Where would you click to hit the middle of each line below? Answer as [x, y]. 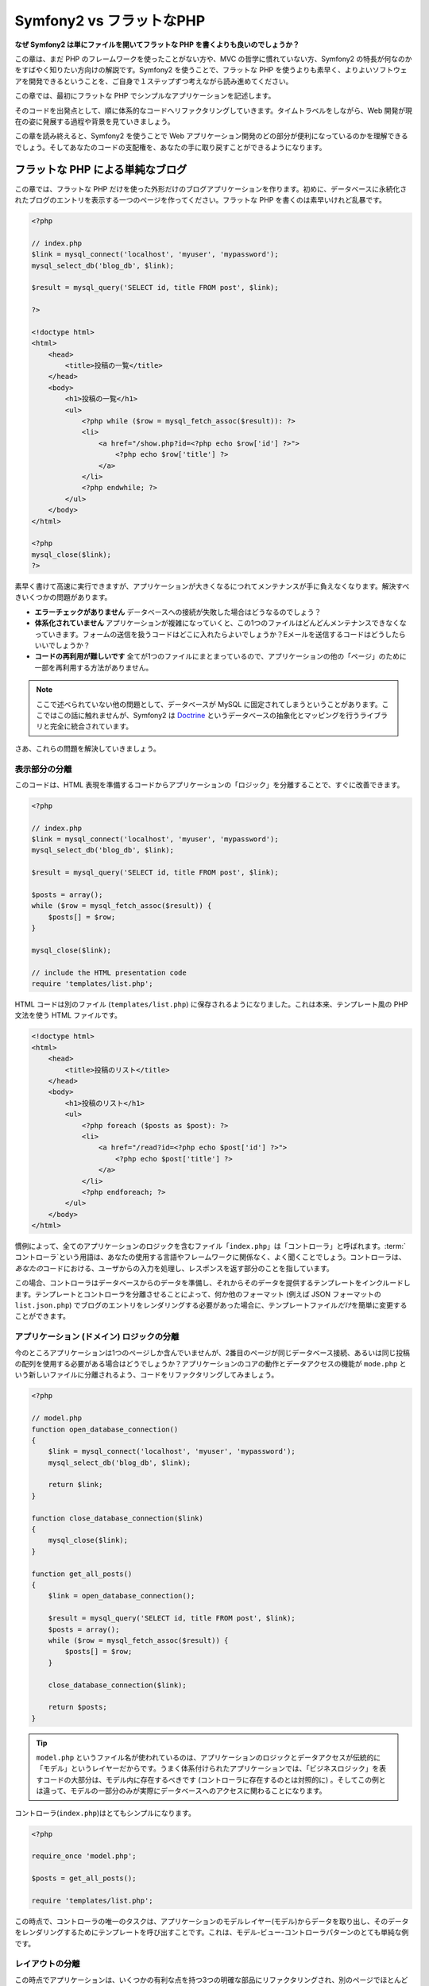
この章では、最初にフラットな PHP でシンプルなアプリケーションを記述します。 [145, 96]
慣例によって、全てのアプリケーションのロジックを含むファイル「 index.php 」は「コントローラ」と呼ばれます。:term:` [211, 1246]
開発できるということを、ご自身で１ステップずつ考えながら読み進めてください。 [160, 81]
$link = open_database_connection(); [122, 1596]
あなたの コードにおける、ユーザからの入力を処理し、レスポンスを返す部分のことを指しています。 [174, 1268]
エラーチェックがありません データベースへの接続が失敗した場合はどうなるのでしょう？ [178, 612]
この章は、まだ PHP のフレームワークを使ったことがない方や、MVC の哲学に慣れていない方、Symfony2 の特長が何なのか [213, 59]
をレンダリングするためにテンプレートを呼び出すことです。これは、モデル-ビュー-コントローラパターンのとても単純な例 [212, 1932]
